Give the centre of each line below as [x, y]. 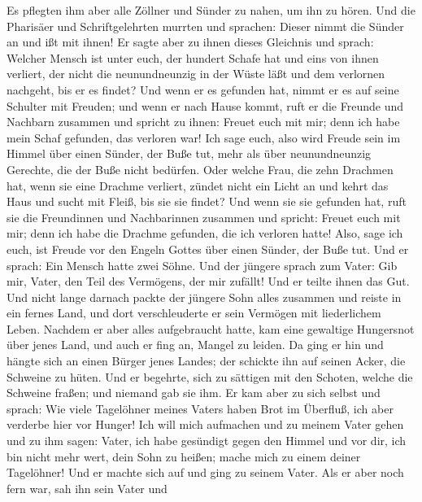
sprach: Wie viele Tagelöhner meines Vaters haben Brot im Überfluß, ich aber [200, 408]
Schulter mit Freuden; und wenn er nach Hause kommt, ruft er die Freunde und [205, 105]
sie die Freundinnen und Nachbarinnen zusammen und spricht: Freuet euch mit [204, 217]
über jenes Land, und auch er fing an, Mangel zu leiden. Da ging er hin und [195, 345]
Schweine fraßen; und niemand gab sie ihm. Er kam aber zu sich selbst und [194, 393]
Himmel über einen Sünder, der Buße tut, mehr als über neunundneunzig [189, 153]
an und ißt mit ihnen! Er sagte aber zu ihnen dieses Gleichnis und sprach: [190, 42]
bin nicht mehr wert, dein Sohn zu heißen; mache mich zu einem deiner [184, 456]
